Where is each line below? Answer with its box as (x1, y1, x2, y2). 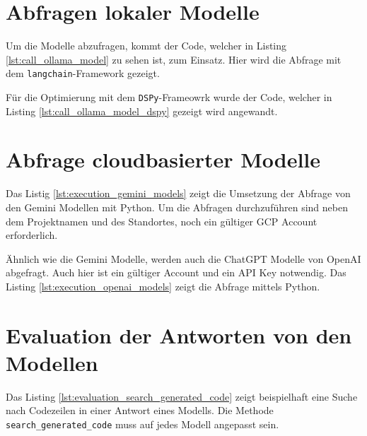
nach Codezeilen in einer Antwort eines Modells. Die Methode (6, 403, 274, 418)
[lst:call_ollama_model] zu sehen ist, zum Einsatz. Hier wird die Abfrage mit (6, 52, 342, 66)
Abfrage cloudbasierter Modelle (6, 145, 321, 174)
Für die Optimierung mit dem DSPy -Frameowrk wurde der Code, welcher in (6, 89, 332, 104)
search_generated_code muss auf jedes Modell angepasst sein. (6, 417, 279, 431)
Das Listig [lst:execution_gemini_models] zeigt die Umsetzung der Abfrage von (6, 186, 351, 201)
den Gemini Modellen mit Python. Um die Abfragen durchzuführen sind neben (6, 199, 348, 214)
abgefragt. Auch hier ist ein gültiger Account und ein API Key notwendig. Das (6, 265, 346, 280)
